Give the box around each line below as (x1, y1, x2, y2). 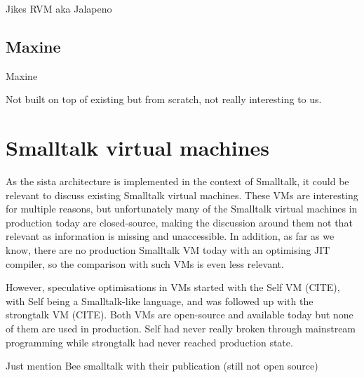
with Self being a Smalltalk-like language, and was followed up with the (6, 293, 314, 308)
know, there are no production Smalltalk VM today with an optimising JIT (6, 243, 330, 257)
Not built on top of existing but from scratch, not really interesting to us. (6, 92, 322, 107)
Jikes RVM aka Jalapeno (6, 1, 112, 15)
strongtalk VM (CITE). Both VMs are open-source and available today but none (6, 307, 353, 322)
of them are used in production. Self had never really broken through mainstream (6, 321, 356, 336)
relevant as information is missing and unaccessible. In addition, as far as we (6, 229, 335, 243)
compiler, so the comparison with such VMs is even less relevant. (6, 256, 284, 271)
